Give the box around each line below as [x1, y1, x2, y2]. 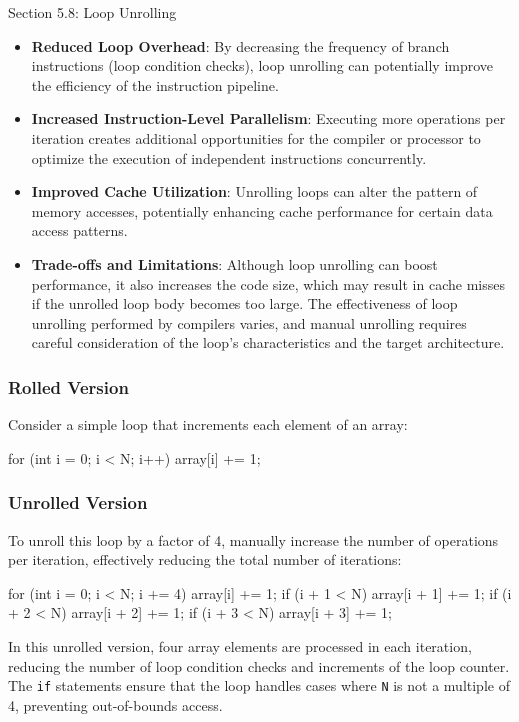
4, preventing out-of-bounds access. [8, 694, 223, 715]
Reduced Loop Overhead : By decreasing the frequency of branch [31, 35, 450, 56]
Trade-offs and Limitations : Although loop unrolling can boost [31, 253, 438, 274]
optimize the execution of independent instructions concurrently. [31, 147, 427, 168]
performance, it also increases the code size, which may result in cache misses [31, 273, 505, 294]
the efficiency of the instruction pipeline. [31, 74, 279, 95]
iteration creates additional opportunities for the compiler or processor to [31, 127, 481, 148]
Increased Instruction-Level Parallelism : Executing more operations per [31, 108, 506, 129]
